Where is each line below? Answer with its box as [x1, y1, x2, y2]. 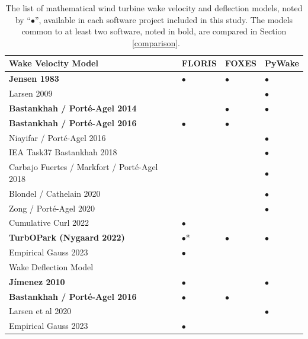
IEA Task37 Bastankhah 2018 [9, 146, 117, 158]
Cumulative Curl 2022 [9, 216, 89, 229]
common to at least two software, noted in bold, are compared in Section [21, 25, 287, 37]
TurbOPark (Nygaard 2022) [9, 231, 125, 244]
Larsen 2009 [9, 87, 53, 100]
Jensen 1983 [9, 72, 59, 85]
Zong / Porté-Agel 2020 [9, 202, 95, 214]
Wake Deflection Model [9, 260, 94, 273]
